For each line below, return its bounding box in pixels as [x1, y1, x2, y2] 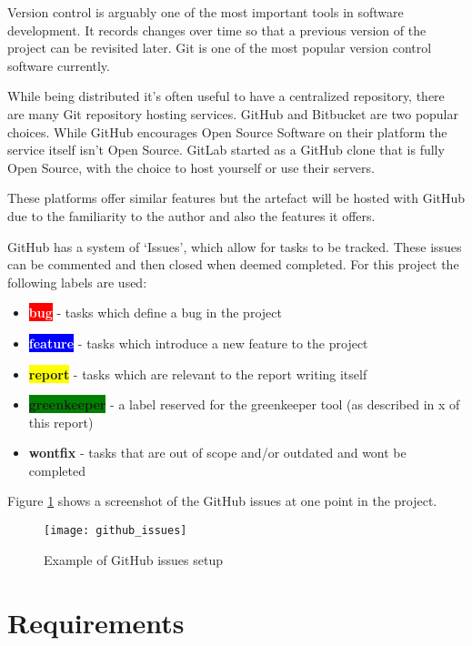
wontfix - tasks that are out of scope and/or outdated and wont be [28, 443, 407, 462]
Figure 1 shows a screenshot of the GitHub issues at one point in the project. [7, 491, 437, 510]
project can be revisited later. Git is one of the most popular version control [7, 38, 432, 57]
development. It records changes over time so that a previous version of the [7, 20, 427, 39]
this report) [28, 412, 94, 431]
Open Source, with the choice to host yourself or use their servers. [7, 157, 375, 177]
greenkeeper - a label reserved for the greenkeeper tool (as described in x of [28, 395, 460, 414]
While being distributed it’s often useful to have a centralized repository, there [7, 86, 445, 106]
